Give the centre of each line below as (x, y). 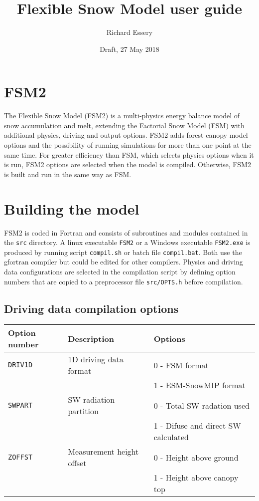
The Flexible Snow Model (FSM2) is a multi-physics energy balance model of (122, 116)
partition (83, 411)
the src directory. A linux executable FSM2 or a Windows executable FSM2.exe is (127, 242)
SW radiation (91, 400)
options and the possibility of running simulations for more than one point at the (128, 145)
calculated (171, 437)
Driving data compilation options (91, 308)
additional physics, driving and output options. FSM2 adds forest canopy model (126, 135)
